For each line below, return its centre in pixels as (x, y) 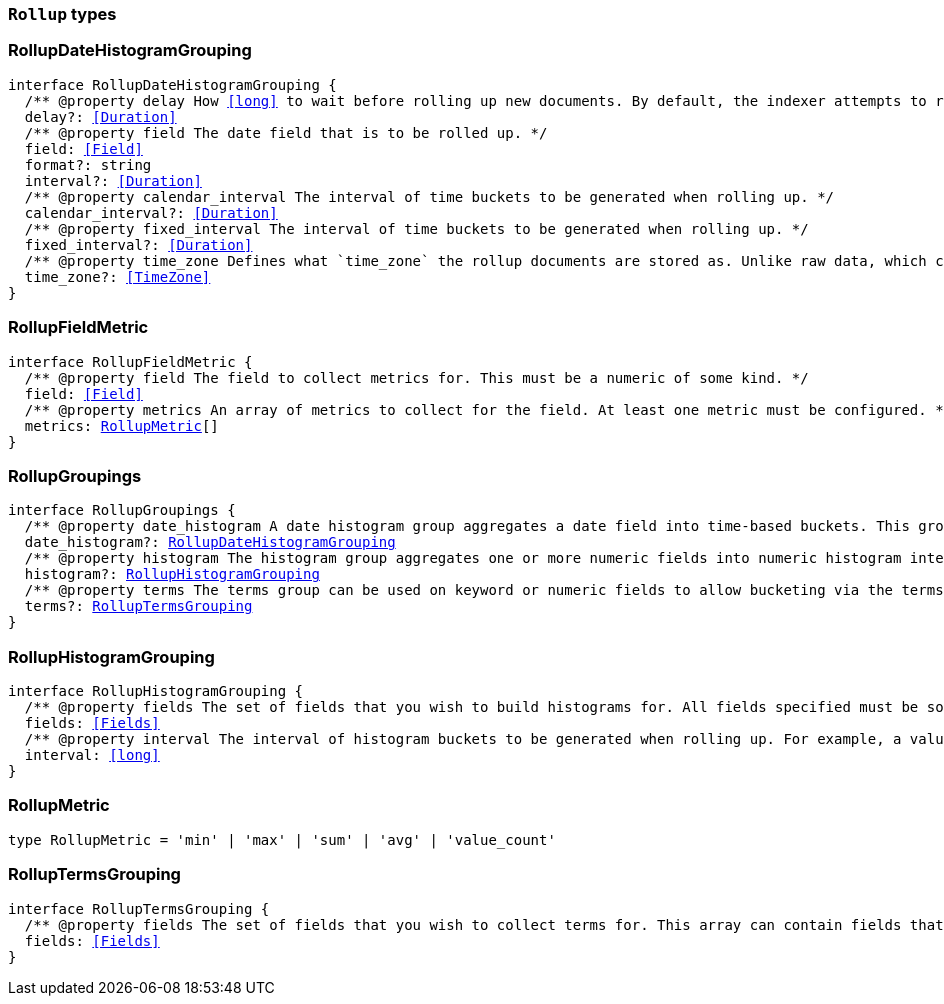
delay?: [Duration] (100, 116)
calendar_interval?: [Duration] (151, 212)
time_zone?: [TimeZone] (117, 276)
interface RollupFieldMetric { (130, 361)
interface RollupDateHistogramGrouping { (172, 84)
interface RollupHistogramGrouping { (156, 691)
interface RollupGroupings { (122, 510)
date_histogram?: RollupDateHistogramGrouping (210, 542)
